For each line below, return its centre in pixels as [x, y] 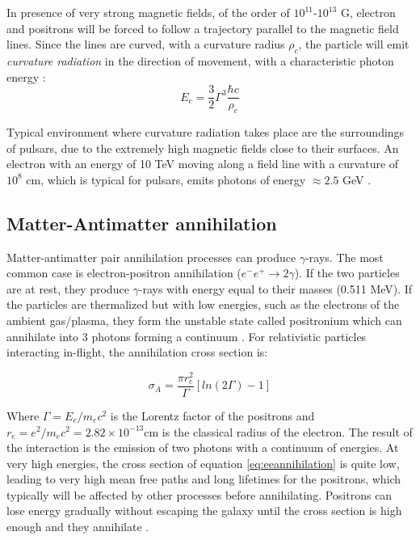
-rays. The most [344, 257]
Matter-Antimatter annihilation [142, 223]
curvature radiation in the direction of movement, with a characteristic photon [200, 60]
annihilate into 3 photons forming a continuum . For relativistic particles [187, 336]
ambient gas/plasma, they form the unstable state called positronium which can [204, 320]
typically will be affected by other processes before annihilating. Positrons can [199, 494]
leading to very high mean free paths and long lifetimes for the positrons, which [204, 479]
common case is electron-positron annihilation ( [124, 273]
